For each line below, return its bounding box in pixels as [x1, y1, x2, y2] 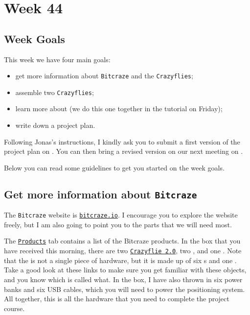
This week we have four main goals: [4, 54, 111, 64]
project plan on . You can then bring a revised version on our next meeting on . [4, 146, 243, 156]
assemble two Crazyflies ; [15, 87, 94, 97]
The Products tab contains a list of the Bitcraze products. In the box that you [4, 236, 241, 246]
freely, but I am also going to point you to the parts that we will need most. [4, 219, 232, 229]
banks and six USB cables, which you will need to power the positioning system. [4, 284, 245, 294]
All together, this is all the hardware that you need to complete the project [4, 293, 229, 304]
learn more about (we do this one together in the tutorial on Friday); [15, 103, 223, 114]
